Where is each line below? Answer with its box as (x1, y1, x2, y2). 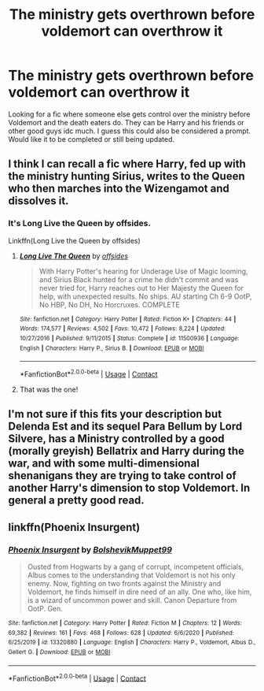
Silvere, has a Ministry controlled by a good (8, 432, 225, 446)
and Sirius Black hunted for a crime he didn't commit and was (38, 274, 239, 284)
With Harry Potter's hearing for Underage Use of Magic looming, (38, 266, 249, 276)
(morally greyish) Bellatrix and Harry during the (8, 444, 245, 458)
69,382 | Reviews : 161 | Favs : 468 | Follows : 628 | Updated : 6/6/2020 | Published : (8, 629, 234, 637)
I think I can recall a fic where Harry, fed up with (8, 158, 246, 171)
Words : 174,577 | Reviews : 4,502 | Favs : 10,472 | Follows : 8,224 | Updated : (19, 325, 226, 332)
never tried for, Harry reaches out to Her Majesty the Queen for (38, 283, 244, 292)
